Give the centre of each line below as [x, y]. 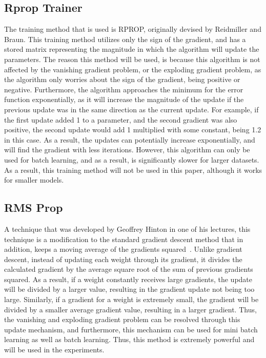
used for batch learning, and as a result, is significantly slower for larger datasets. [132, 159]
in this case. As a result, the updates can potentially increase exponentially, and [130, 139]
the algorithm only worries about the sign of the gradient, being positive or [122, 79]
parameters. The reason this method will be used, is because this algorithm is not [132, 59]
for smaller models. [34, 180]
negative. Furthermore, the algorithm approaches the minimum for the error [124, 89]
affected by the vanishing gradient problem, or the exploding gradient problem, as [133, 69]
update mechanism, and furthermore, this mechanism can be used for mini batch [131, 329]
